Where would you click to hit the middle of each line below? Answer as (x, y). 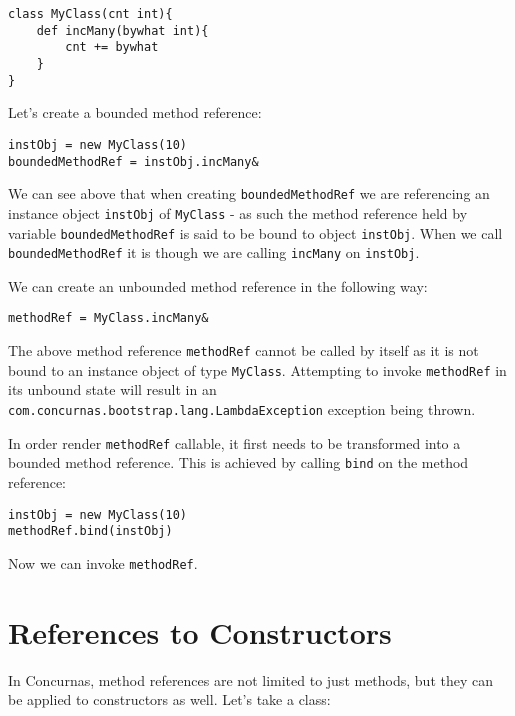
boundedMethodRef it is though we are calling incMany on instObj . (214, 252)
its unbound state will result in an (112, 389)
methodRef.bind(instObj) (90, 531)
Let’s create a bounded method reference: (135, 112)
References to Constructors (200, 631)
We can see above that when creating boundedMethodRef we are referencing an (249, 193)
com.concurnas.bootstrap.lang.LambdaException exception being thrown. (242, 408)
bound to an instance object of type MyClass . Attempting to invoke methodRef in (257, 369)
